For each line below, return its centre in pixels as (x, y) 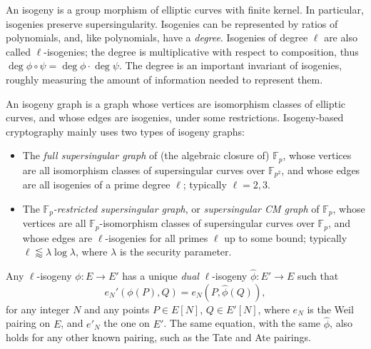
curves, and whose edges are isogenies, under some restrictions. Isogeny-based (175, 117)
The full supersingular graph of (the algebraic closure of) (146, 155)
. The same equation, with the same (242, 323)
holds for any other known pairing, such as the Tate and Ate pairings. (158, 337)
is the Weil (330, 309)
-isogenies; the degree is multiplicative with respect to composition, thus (201, 51)
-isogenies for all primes (157, 237)
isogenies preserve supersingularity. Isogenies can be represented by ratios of (172, 23)
